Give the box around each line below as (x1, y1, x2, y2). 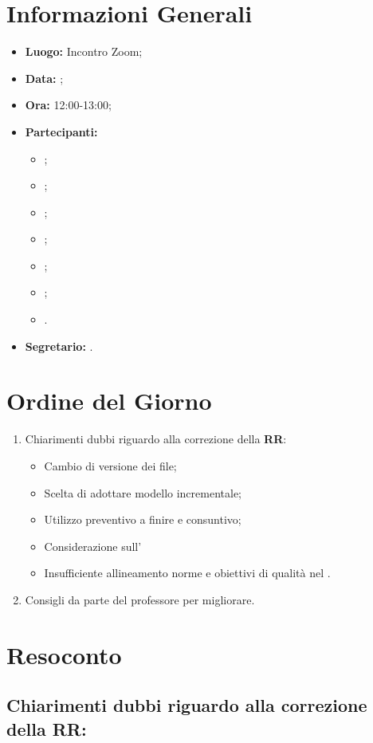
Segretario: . (25, 337, 93, 354)
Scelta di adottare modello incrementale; (44, 484, 242, 501)
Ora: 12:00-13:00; (25, 96, 112, 113)
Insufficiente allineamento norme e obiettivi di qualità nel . (44, 564, 331, 581)
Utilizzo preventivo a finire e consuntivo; (44, 511, 241, 528)
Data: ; (25, 69, 64, 86)
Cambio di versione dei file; (44, 457, 177, 474)
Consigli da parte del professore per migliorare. (25, 591, 255, 607)
